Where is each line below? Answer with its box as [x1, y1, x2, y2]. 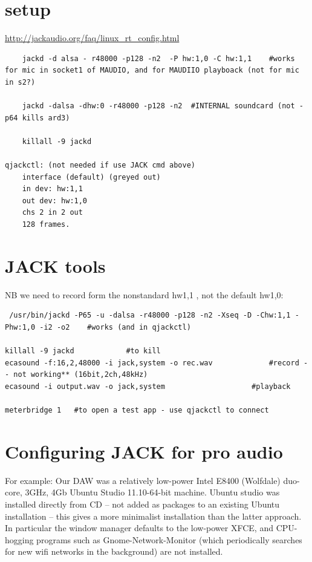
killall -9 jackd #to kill [5, 347, 161, 356]
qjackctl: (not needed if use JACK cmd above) [5, 161, 195, 170]
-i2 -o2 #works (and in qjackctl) [39, 322, 191, 332]
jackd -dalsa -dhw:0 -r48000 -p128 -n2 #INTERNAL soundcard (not [22, 102, 295, 111]
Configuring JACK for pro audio [5, 439, 283, 463]
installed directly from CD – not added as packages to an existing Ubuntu [5, 498, 280, 510]
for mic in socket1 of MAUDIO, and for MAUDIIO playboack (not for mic [5, 66, 299, 75]
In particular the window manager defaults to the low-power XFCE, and [5, 521, 273, 534]
